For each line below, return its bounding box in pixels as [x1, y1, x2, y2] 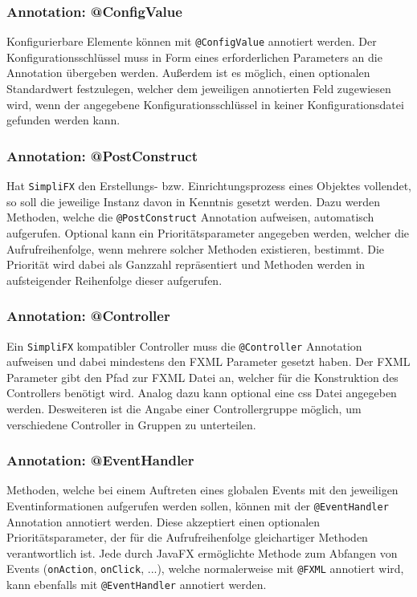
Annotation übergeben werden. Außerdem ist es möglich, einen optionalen [6, 64, 370, 81]
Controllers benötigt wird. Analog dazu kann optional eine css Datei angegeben [6, 384, 397, 401]
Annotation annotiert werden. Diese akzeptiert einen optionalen [6, 513, 321, 530]
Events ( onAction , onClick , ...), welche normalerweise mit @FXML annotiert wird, [6, 560, 404, 577]
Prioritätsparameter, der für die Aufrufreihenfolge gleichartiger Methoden [6, 529, 368, 546]
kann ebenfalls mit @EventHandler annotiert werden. [6, 576, 267, 593]
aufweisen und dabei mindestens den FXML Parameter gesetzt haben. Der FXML [6, 353, 411, 370]
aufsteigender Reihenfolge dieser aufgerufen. [6, 271, 223, 288]
